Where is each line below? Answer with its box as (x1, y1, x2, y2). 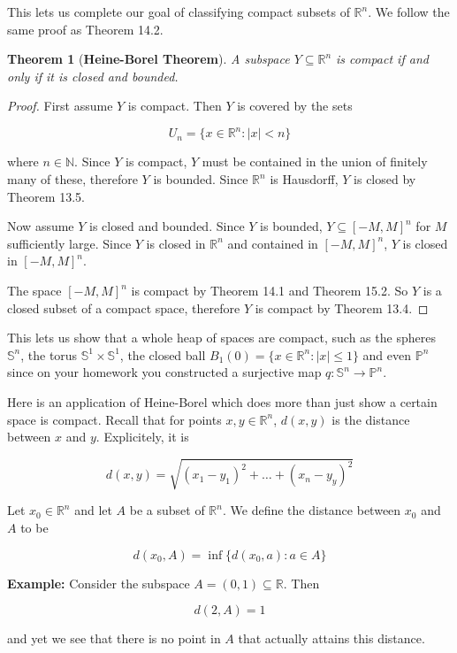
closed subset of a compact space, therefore (7, 298, 240, 317)
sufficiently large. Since (7, 234, 132, 252)
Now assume (7, 217, 74, 235)
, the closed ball (119, 345, 206, 364)
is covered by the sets (237, 96, 353, 115)
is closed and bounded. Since (89, 217, 245, 235)
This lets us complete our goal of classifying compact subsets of (7, 3, 350, 20)
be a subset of (129, 501, 205, 519)
